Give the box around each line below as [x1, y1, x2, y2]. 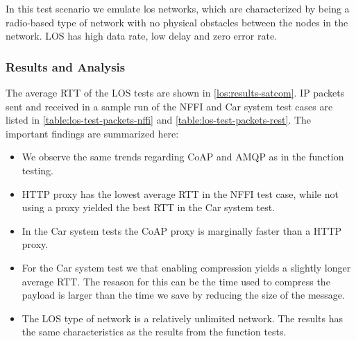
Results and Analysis [6, 58, 126, 75]
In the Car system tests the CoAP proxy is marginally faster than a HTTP [22, 223, 342, 238]
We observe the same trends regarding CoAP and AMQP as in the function [22, 149, 344, 164]
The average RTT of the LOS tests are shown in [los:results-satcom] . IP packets [6, 85, 345, 99]
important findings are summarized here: [6, 126, 179, 140]
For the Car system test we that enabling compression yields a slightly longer [22, 260, 351, 274]
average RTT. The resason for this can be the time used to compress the [22, 274, 330, 288]
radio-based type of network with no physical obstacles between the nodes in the [6, 15, 348, 29]
